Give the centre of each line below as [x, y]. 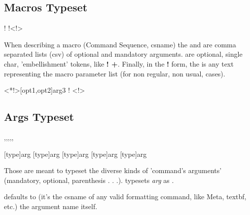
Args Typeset [39, 117]
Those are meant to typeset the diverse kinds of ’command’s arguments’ [113, 170]
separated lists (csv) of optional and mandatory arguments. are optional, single [123, 54]
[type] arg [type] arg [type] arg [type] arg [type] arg [75, 154]
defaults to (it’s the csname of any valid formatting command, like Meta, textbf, [125, 197]
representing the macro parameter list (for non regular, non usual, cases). [115, 73]
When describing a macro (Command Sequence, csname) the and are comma [120, 44]
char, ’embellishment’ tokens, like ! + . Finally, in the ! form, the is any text [119, 63]
